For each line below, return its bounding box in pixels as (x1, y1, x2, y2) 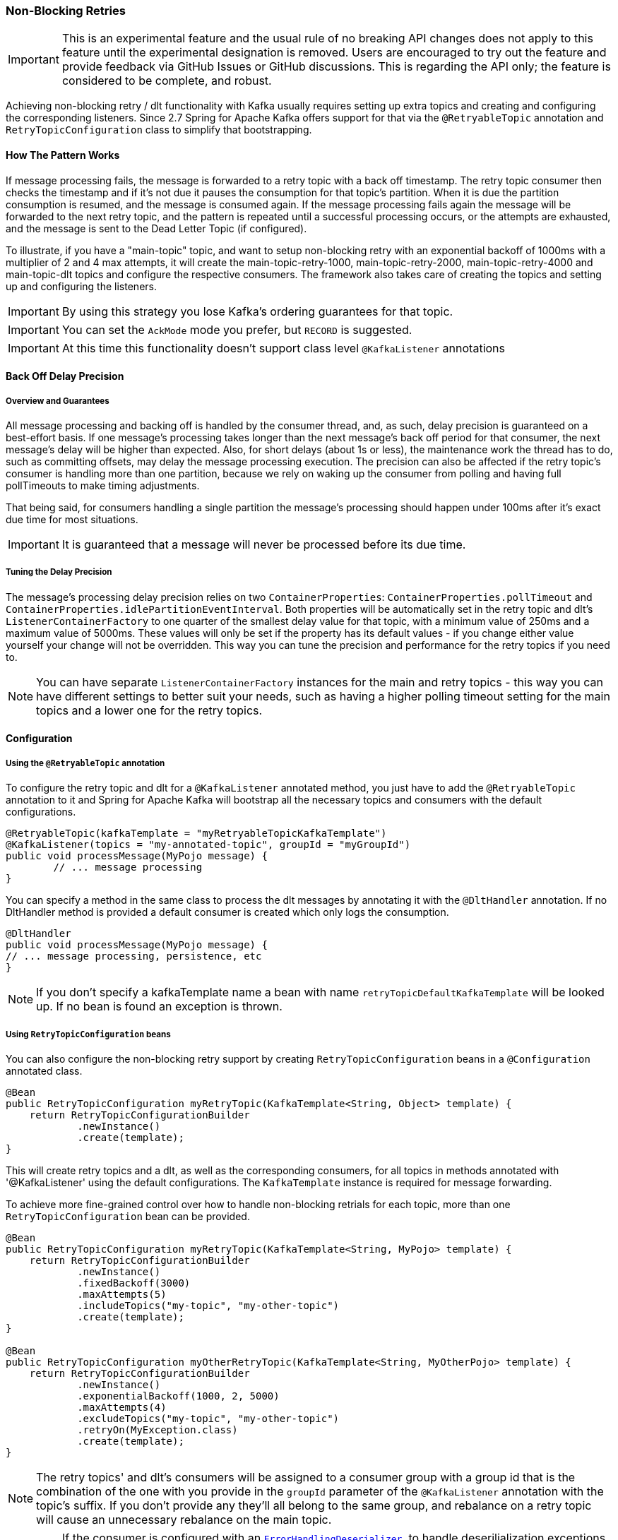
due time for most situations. (6, 513, 138, 525)
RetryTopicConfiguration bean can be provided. (6, 1210, 250, 1222)
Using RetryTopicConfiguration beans (6, 1029, 171, 1039)
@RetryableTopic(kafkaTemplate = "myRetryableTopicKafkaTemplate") (6, 828, 387, 840)
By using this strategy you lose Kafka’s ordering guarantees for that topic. (61, 304, 453, 318)
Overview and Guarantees (6, 395, 109, 406)
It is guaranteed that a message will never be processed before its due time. (61, 537, 466, 551)
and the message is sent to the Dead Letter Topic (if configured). (6, 222, 307, 234)
